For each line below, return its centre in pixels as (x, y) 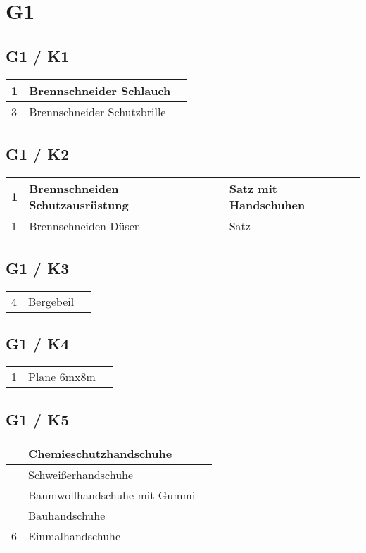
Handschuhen (267, 204)
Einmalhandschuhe (75, 536)
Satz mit (253, 188)
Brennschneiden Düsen (85, 225)
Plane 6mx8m (62, 377)
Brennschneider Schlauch (100, 90)
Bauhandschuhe (67, 516)
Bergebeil (51, 301)
